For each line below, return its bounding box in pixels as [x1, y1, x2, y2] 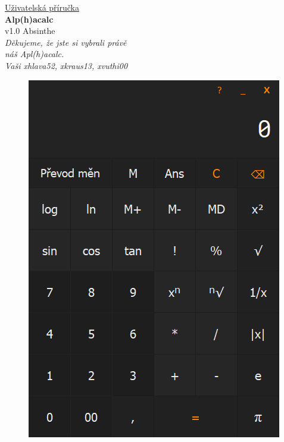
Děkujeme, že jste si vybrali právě [5, 36, 127, 48]
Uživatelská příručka [5, 1, 79, 13]
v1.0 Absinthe [5, 24, 55, 37]
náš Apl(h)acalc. [5, 48, 64, 60]
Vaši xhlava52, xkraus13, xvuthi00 [5, 59, 128, 71]
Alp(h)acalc [5, 12, 54, 25]
